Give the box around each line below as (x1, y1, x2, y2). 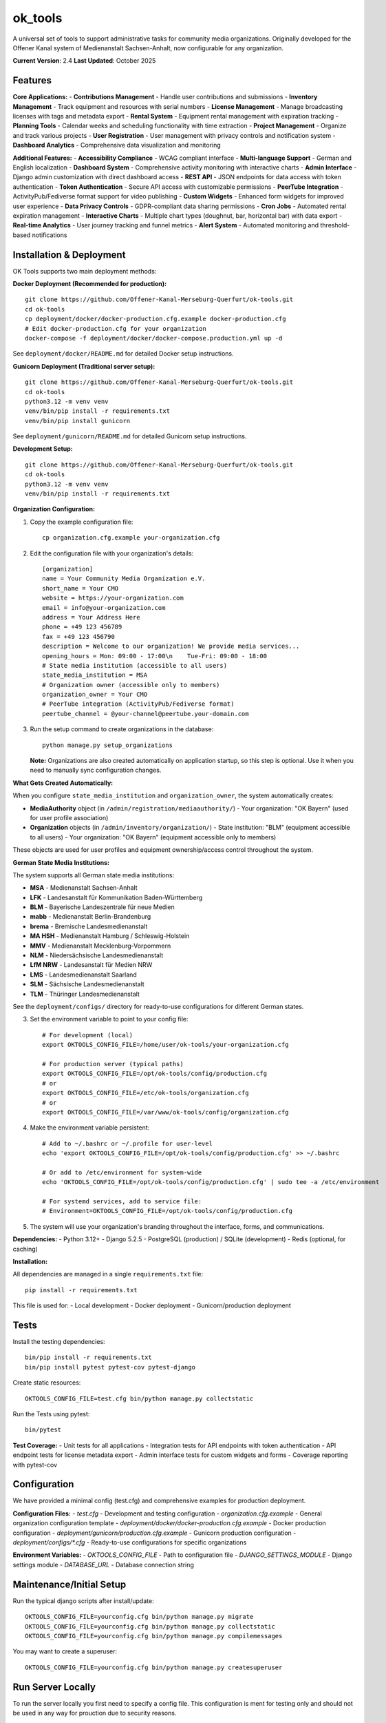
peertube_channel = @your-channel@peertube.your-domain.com (42, 710, 249, 717)
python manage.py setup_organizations (42, 741, 173, 749)
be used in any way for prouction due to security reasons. (12, 1709, 177, 1717)
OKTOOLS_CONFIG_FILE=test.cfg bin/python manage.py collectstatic (25, 1394, 254, 1403)
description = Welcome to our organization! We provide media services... (42, 642, 300, 651)
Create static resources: (12, 1378, 81, 1387)
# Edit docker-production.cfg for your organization (25, 325, 206, 332)
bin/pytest (25, 1426, 62, 1434)
